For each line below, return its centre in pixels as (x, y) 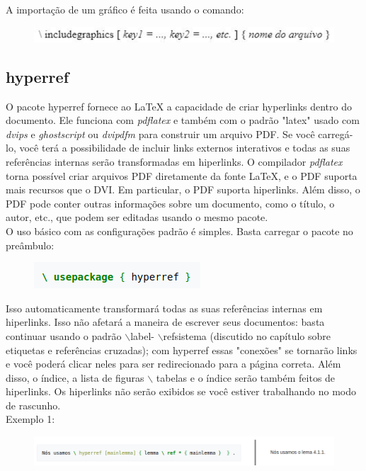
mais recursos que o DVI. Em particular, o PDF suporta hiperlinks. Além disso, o (183, 189)
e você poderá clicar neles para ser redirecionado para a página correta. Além (173, 364)
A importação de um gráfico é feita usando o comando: (125, 9)
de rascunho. (33, 405)
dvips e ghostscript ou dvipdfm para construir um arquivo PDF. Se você (160, 134)
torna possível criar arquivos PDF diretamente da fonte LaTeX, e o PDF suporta (182, 175)
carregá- (336, 134)
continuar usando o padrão (64, 335)
